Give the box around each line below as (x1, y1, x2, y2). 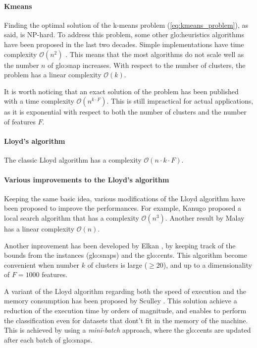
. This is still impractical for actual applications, (106, 96, 254, 106)
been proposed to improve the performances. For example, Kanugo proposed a (4, 203, 242, 213)
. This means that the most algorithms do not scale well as (65, 49, 244, 59)
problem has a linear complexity (4, 69, 102, 80)
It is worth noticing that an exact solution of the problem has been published (4, 86, 239, 96)
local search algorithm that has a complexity (4, 212, 139, 223)
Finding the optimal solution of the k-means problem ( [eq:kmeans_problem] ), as (4, 19, 248, 30)
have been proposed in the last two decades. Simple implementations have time (4, 39, 244, 49)
